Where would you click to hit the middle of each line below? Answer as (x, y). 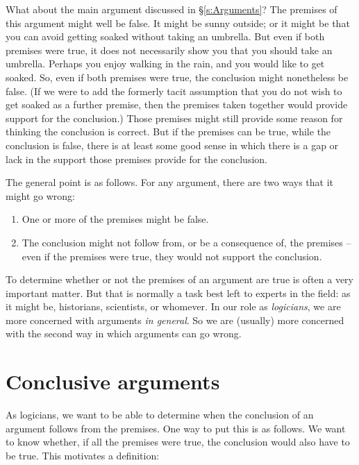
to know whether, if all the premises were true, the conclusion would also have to (178, 442)
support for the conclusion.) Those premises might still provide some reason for (174, 118)
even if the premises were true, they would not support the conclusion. (172, 256)
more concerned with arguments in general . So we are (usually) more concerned (175, 320)
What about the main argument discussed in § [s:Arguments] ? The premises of (172, 9)
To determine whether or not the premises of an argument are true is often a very (180, 279)
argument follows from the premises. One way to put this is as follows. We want (176, 428)
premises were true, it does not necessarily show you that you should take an (169, 50)
